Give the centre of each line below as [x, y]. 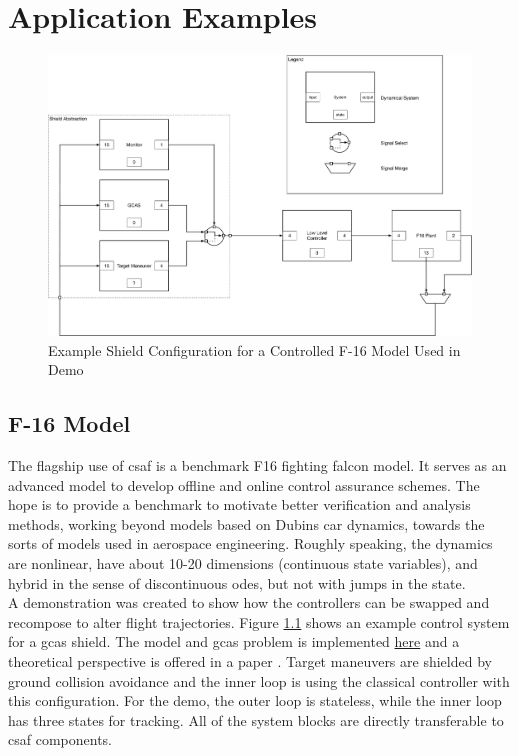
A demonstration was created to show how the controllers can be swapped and [249, 602]
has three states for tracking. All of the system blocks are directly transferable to [256, 719]
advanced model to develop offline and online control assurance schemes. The [244, 484]
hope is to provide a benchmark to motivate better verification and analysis [239, 504]
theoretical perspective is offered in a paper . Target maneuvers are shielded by [250, 661]
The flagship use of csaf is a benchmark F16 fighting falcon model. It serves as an [257, 465]
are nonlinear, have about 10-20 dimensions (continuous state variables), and [243, 563]
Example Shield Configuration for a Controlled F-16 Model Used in [254, 349]
